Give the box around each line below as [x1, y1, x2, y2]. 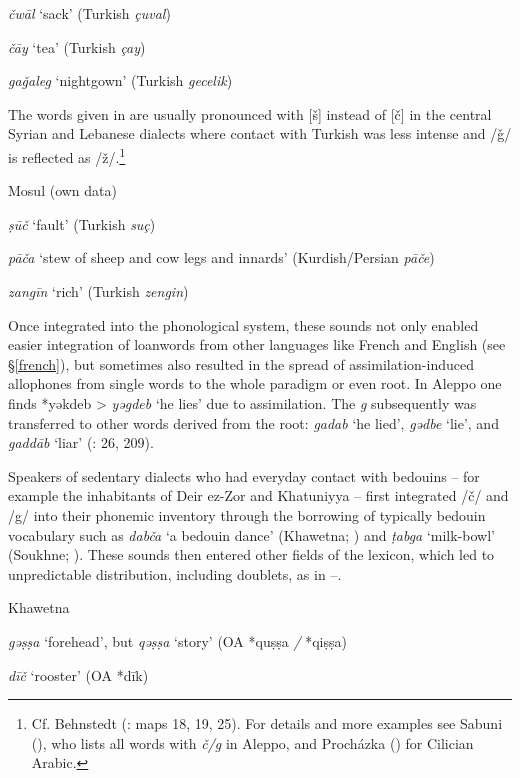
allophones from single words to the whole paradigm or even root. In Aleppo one [8, 373, 502, 394]
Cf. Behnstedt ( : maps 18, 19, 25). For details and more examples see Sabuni [31, 713, 503, 734]
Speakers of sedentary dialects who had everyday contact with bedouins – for [8, 465, 480, 486]
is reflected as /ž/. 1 [8, 143, 126, 167]
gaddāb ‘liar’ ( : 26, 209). [8, 432, 154, 453]
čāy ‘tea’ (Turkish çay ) [8, 36, 146, 57]
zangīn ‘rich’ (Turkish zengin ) [8, 281, 189, 301]
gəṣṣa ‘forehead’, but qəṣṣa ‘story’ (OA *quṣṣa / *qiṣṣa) [8, 630, 347, 651]
